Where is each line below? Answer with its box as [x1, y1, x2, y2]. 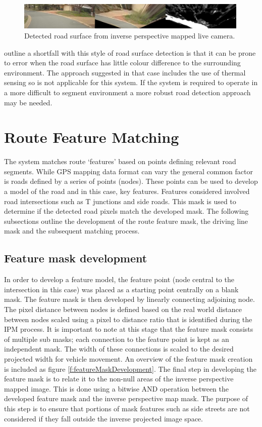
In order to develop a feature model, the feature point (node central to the [4, 274, 234, 285]
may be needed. [4, 97, 53, 107]
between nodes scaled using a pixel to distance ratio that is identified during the [4, 314, 252, 324]
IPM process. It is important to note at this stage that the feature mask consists [4, 324, 253, 334]
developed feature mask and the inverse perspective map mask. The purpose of [4, 393, 248, 404]
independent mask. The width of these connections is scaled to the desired [4, 343, 234, 354]
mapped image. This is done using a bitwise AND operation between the [4, 383, 229, 394]
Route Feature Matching [4, 127, 179, 147]
